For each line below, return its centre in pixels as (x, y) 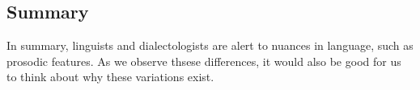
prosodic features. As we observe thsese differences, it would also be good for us (204, 61)
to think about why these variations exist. (110, 77)
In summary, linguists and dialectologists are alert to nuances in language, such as (210, 45)
